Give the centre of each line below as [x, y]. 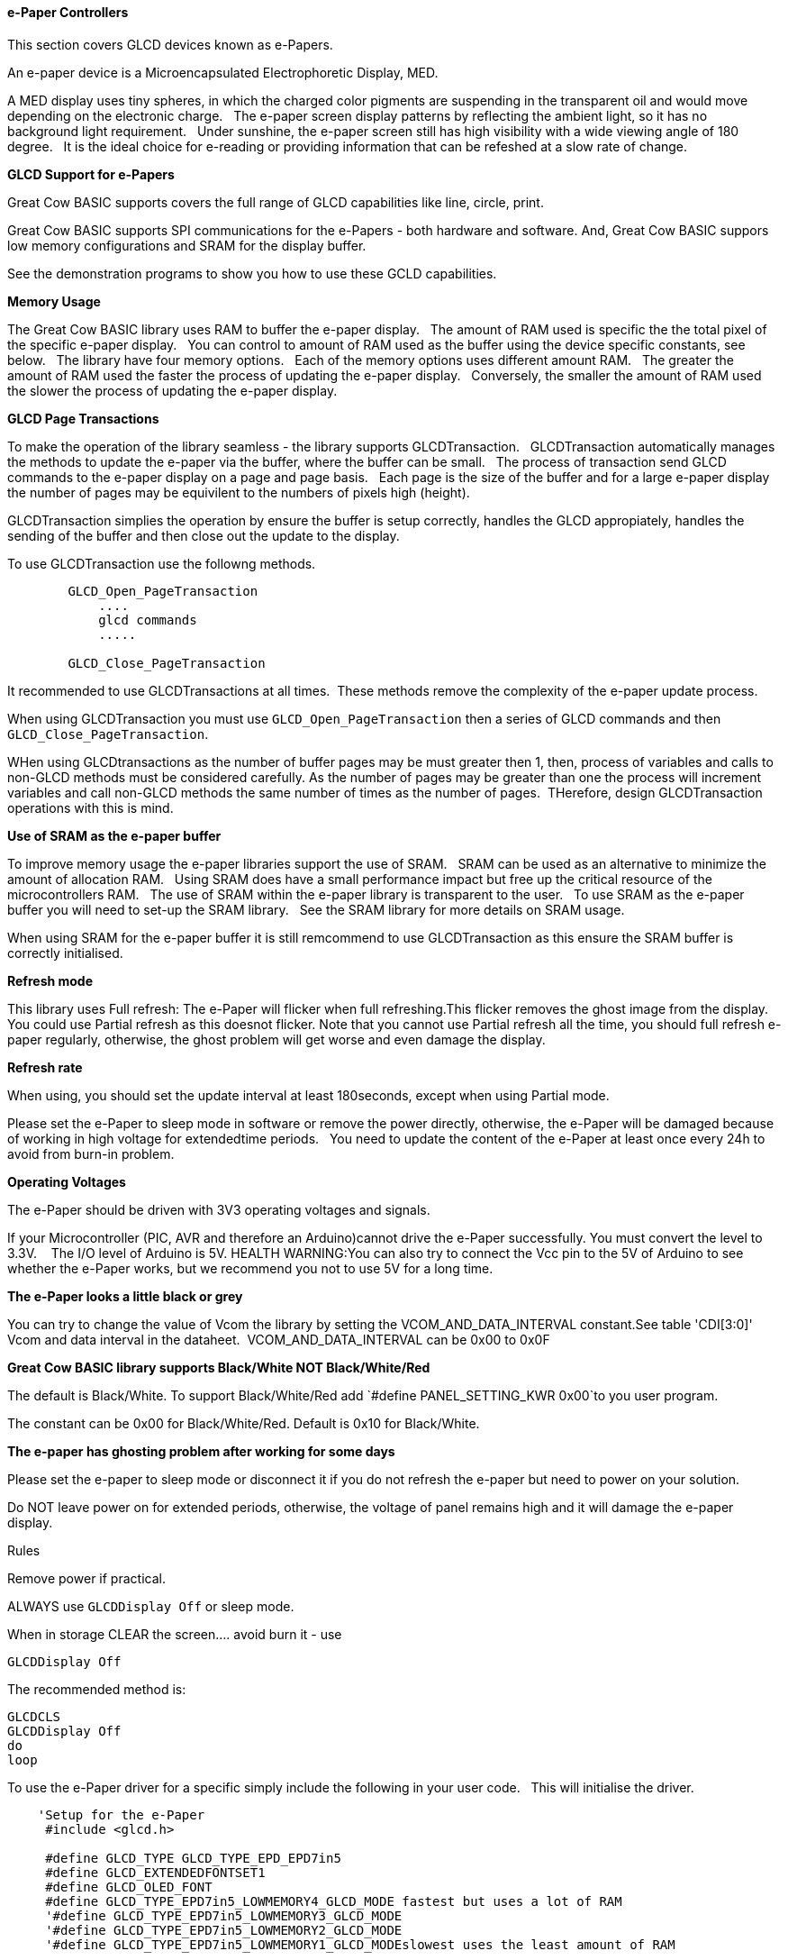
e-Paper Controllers [68, 12]
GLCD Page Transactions [83, 418]
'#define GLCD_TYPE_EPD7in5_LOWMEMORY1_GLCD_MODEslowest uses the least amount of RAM [360, 1944]
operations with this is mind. [91, 807]
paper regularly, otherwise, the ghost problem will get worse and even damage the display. [276, 1039]
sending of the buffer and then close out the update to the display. [204, 535]
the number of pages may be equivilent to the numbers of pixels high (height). [239, 492]
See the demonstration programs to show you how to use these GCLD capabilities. [252, 273]
